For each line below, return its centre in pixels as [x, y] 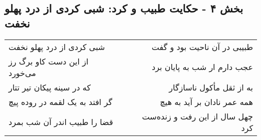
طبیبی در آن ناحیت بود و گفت [202, 46]
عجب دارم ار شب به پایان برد [202, 67]
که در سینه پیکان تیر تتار [50, 87]
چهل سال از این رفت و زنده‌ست [197, 116]
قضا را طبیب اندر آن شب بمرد [61, 122]
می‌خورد [22, 72]
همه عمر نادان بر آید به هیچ [206, 101]
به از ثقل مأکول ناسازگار [211, 87]
